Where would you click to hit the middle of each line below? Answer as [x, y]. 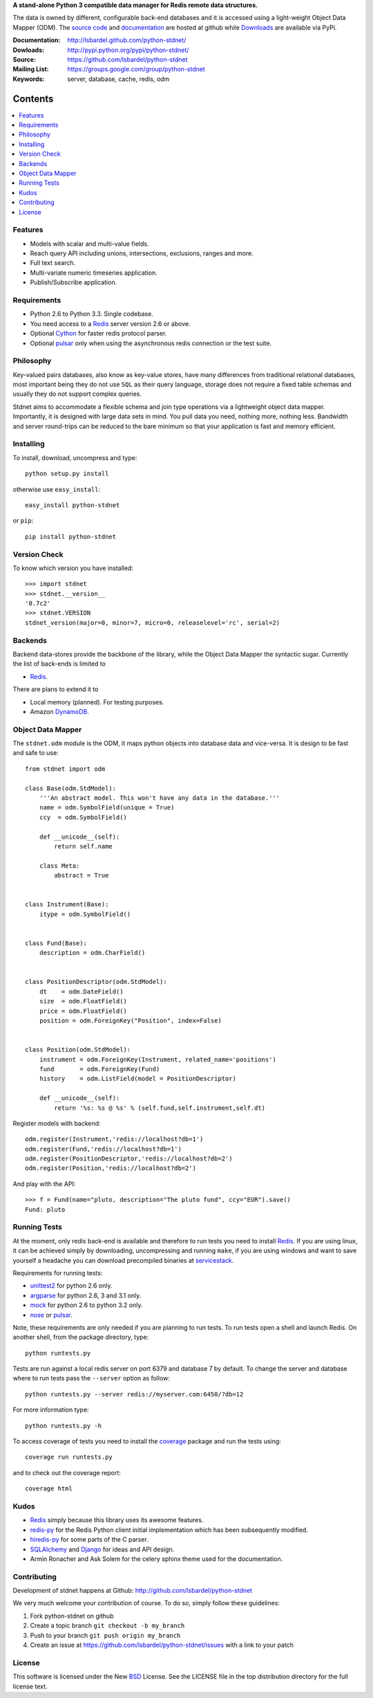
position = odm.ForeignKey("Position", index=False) [131, 1021]
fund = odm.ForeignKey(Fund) [99, 1069]
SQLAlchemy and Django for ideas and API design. [102, 1549]
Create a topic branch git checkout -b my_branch [107, 1625]
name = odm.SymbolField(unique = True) [107, 807]
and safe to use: [36, 753]
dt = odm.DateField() [81, 992]
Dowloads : [29, 50]
